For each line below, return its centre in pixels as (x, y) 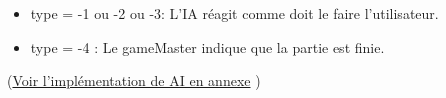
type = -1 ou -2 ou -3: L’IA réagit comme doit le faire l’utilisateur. (234, 13)
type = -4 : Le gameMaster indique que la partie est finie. (207, 46)
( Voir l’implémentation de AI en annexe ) (134, 80)
